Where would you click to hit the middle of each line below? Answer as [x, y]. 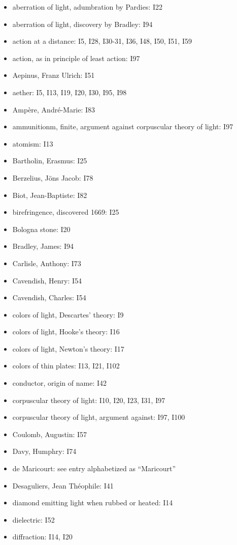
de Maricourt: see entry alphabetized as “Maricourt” [94, 468]
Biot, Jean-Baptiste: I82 [50, 195]
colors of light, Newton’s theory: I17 [68, 348]
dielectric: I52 [33, 519]
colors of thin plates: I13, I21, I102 [66, 366]
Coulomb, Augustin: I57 [50, 434]
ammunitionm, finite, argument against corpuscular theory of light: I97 [123, 126]
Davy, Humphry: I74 [44, 451]
